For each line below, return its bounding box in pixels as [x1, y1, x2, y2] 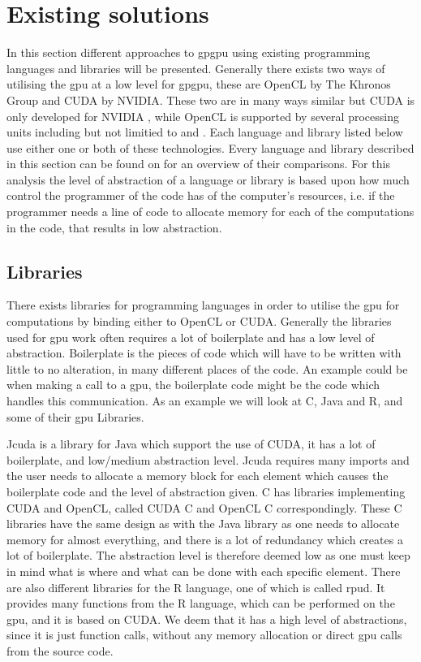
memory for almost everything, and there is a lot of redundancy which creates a [6, 530, 403, 547]
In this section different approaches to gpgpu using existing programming [6, 44, 371, 61]
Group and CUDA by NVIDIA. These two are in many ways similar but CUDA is [6, 91, 415, 108]
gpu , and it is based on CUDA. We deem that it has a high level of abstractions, [6, 610, 407, 627]
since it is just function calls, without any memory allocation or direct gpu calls [6, 626, 402, 643]
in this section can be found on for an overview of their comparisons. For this [6, 155, 390, 172]
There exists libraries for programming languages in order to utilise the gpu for [6, 296, 400, 314]
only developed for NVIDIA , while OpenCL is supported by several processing [6, 107, 399, 124]
